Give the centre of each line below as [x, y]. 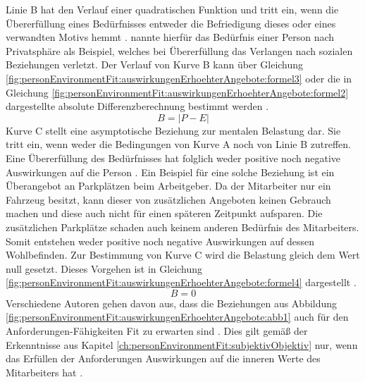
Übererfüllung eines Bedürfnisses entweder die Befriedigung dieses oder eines [171, 23]
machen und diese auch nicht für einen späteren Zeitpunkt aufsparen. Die [164, 213]
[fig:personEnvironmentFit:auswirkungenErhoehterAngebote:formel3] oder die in [179, 78]
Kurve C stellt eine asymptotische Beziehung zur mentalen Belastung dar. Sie [173, 130]
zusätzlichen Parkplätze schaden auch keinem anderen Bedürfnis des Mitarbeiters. [182, 227]
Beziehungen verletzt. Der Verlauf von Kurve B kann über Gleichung [155, 64]
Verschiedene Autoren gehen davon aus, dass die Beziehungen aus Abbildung [172, 303]
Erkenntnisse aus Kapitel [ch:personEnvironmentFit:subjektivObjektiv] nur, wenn [182, 344]
